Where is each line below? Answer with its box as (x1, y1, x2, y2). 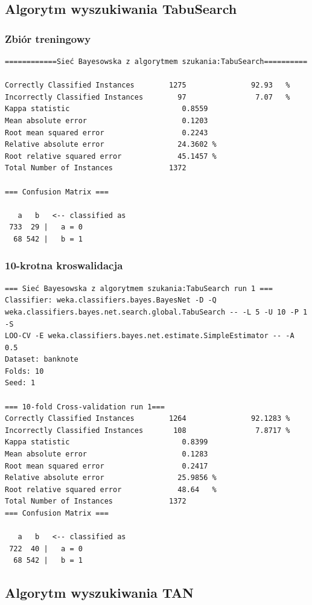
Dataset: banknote (5, 355, 78, 364)
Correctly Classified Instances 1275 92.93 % (5, 81, 290, 90)
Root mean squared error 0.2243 (5, 128, 208, 137)
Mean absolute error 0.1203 (5, 116, 208, 125)
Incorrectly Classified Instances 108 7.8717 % (5, 426, 290, 435)
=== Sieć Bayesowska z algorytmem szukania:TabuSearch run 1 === (5, 284, 273, 293)
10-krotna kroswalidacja (5, 258, 123, 273)
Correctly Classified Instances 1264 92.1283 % (5, 414, 290, 423)
